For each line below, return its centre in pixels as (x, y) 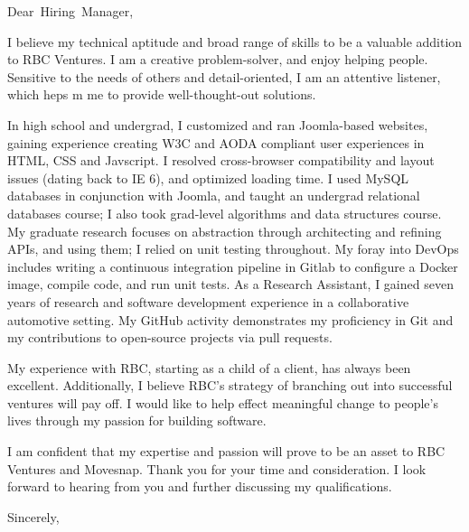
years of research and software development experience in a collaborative (208, 301)
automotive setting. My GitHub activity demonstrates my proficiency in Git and (230, 319)
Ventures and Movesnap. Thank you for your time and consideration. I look (217, 468)
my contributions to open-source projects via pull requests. (170, 337)
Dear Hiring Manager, (70, 11)
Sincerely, (33, 516)
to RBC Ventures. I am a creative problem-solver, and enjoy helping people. (218, 59)
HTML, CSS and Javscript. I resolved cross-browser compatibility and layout (221, 160)
